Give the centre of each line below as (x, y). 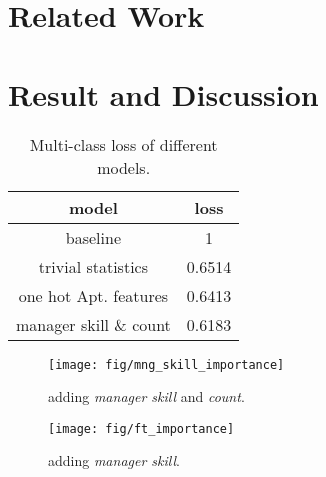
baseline (93, 237)
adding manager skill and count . (146, 396)
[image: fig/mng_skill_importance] (166, 364)
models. (124, 167)
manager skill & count (93, 324)
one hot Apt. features (93, 295)
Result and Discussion (163, 93)
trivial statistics (93, 266)
